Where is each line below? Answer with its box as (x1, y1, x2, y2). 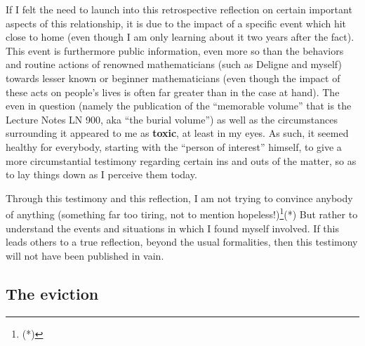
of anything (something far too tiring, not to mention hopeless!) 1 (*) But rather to (6, 205, 358, 221)
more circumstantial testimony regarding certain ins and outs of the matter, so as (6, 153, 357, 168)
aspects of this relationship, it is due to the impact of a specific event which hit (6, 15, 347, 30)
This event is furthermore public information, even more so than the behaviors (6, 43, 344, 58)
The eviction (6, 282, 99, 304)
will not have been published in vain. (6, 248, 164, 262)
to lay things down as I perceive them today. (6, 167, 197, 182)
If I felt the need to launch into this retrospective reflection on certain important (6, 2, 352, 16)
